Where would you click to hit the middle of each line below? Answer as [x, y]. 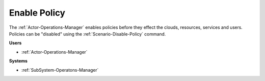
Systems [18, 61]
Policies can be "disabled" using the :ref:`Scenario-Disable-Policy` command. [88, 34]
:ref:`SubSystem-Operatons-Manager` [60, 70]
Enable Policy [37, 13]
